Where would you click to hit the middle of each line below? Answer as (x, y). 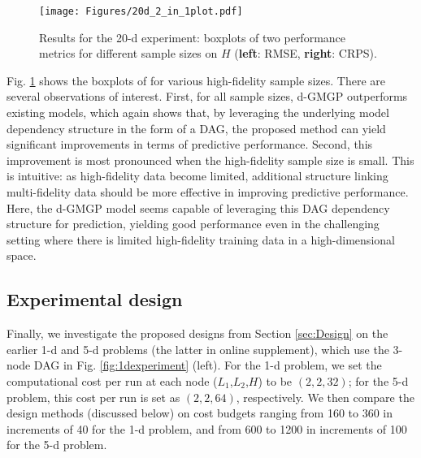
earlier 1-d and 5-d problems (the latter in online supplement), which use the (198, 349)
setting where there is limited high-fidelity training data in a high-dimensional (201, 239)
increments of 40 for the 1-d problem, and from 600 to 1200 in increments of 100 (207, 428)
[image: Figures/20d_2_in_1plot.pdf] (141, 11)
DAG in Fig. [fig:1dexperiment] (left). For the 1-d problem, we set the (208, 365)
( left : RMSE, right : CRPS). (306, 53)
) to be (275, 380)
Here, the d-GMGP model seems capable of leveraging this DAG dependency (198, 207)
